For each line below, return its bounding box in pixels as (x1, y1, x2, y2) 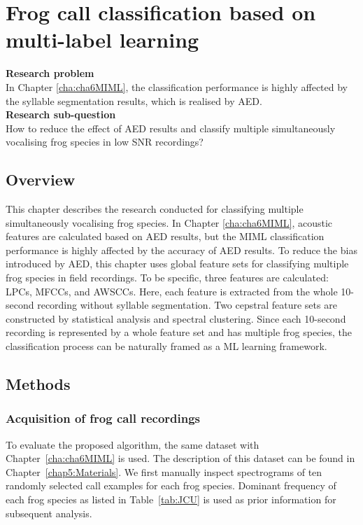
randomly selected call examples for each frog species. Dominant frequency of (6, 478, 336, 493)
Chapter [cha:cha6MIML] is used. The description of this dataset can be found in (6, 451, 355, 465)
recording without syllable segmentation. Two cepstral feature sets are (37, 297, 337, 312)
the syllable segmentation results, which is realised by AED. (6, 93, 262, 108)
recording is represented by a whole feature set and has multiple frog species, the (6, 325, 352, 339)
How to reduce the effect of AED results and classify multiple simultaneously (6, 120, 336, 135)
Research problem (6, 66, 94, 80)
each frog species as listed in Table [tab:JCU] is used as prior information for (6, 491, 336, 506)
